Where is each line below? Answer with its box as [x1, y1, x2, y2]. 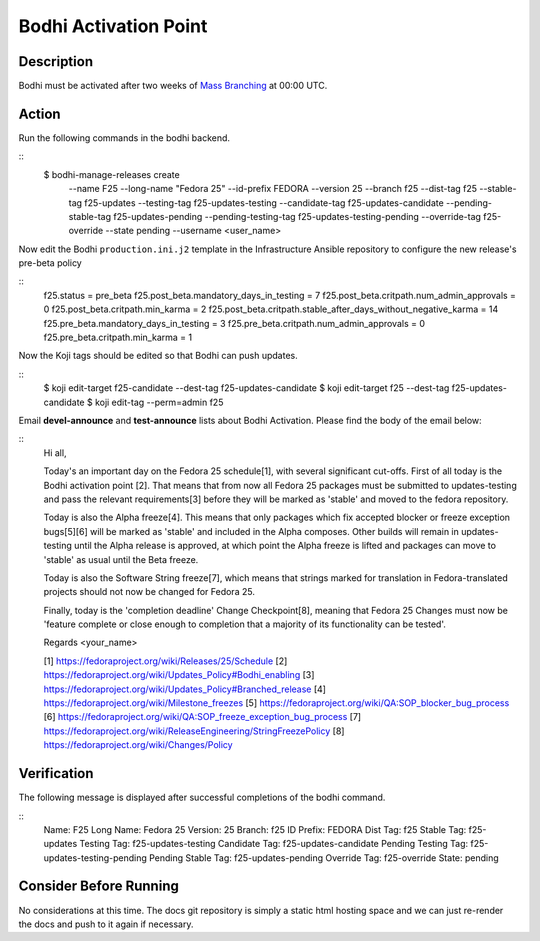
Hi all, [43, 446, 67, 459]
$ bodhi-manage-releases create [43, 168, 180, 180]
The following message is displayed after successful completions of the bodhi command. [18, 791, 386, 804]
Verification [18, 765, 94, 782]
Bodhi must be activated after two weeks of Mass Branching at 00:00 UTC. [18, 80, 328, 92]
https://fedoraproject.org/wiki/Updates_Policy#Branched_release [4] [43, 683, 327, 695]
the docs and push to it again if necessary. [18, 918, 194, 930]
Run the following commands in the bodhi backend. [18, 131, 230, 144]
